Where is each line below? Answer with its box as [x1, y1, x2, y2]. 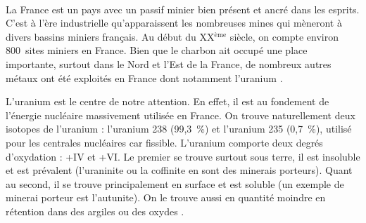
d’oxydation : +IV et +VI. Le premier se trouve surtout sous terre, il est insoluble [6, 149, 360, 163]
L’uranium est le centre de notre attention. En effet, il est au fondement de [6, 94, 329, 109]
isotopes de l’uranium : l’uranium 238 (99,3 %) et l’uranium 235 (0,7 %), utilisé [6, 121, 352, 136]
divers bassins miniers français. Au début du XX [6, 29, 215, 43]
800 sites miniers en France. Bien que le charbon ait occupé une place [6, 43, 308, 58]
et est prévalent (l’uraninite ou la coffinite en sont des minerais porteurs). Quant [6, 163, 353, 177]
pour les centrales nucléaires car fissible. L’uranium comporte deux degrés [6, 135, 323, 149]
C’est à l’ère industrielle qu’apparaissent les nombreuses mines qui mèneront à [6, 15, 342, 30]
